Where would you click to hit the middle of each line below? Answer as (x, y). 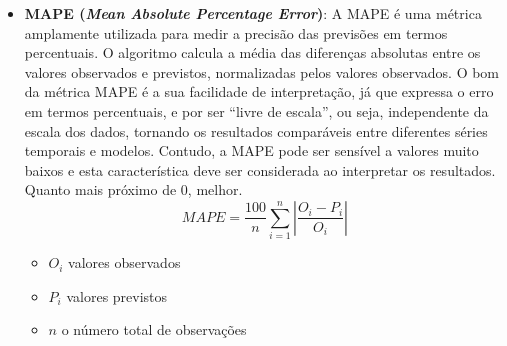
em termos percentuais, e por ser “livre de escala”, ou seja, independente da (256, 110)
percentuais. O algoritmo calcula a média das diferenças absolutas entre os (252, 52)
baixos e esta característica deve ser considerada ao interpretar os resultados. (260, 169)
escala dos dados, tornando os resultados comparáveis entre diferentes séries (256, 130)
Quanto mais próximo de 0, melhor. (133, 189)
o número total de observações (154, 329)
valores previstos (117, 295)
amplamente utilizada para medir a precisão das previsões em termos (236, 32)
